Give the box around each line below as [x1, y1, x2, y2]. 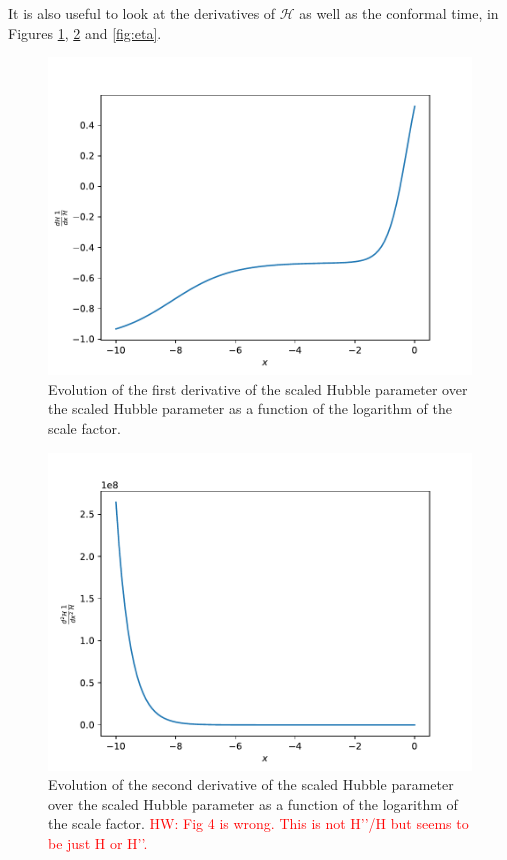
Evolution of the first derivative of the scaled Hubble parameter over [48, 378, 468, 399]
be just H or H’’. [48, 832, 148, 853]
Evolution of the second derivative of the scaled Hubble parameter [48, 774, 454, 795]
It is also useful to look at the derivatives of [8, 3, 276, 23]
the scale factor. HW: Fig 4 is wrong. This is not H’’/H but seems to [48, 813, 469, 834]
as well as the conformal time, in [299, 3, 499, 23]
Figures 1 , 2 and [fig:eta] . [8, 22, 162, 43]
